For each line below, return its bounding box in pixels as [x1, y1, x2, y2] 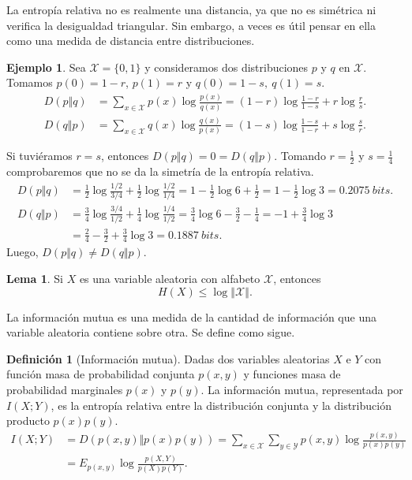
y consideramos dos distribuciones [144, 58, 309, 75]
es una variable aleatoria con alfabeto [79, 270, 260, 286]
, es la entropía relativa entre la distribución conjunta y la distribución [51, 396, 391, 413]
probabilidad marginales [6, 381, 123, 397]
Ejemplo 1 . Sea [6, 58, 86, 75]
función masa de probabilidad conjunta [6, 366, 195, 382]
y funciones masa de [243, 366, 341, 382]
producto [6, 412, 50, 429]
